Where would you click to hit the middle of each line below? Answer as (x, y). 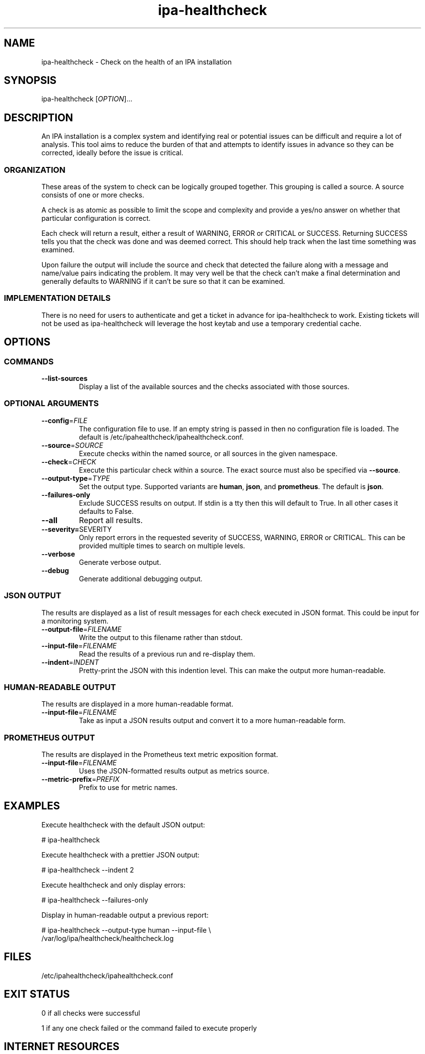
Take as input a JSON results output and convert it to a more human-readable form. (212, 721)
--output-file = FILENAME (82, 629)
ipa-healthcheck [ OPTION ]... (87, 99)
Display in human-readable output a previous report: (125, 915)
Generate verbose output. (120, 562)
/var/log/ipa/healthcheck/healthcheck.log (107, 938)
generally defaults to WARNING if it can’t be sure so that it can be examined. (163, 281)
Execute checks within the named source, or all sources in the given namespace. (208, 453)
